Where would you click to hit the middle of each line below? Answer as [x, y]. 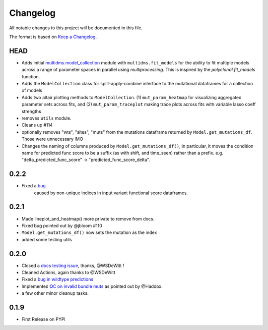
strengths [32, 111]
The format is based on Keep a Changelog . [53, 37]
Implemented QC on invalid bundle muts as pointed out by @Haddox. [92, 286]
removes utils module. [46, 118]
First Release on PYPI [43, 319]
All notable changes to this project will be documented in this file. [76, 28]
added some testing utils [47, 239]
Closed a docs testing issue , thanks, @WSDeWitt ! [73, 266]
